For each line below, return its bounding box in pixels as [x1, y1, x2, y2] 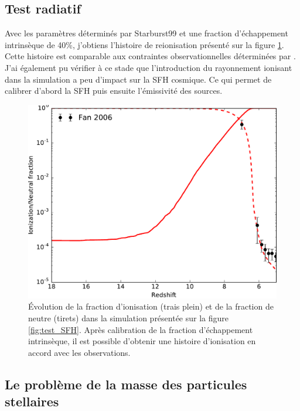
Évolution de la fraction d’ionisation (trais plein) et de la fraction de [28, 300, 274, 313]
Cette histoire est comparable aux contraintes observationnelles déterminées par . [5, 50, 296, 62]
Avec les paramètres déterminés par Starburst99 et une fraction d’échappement [5, 27, 288, 39]
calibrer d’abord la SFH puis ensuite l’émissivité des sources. [5, 84, 223, 97]
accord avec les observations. [28, 346, 131, 358]
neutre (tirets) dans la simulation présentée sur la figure [28, 311, 229, 324]
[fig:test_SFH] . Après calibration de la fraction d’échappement [28, 323, 253, 335]
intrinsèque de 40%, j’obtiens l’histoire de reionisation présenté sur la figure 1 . [5, 38, 284, 50]
